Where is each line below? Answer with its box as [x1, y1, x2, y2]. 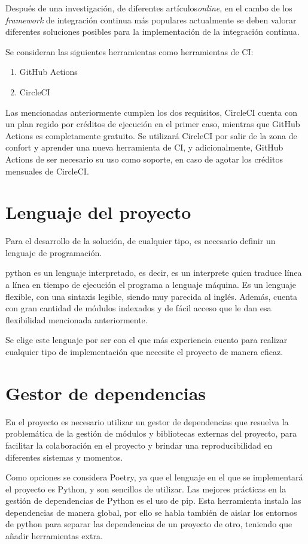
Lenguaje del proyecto [5, 200, 191, 224]
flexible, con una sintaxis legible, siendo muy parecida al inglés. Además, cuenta [5, 290, 298, 302]
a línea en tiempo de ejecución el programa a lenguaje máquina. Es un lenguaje [5, 278, 297, 291]
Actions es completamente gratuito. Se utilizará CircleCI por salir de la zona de [5, 129, 297, 142]
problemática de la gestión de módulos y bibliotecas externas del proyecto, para [5, 427, 297, 440]
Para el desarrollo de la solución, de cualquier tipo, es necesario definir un [5, 235, 276, 247]
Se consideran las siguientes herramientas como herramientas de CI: [5, 45, 254, 58]
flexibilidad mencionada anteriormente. [5, 313, 148, 326]
